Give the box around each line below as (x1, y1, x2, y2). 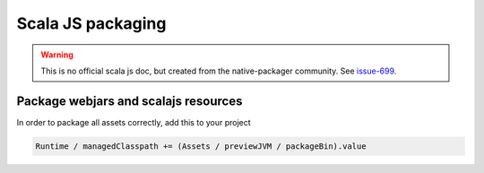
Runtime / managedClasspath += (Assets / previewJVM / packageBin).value (35, 141, 367, 151)
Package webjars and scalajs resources (16, 93, 243, 108)
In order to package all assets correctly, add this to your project (16, 117, 251, 127)
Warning (40, 49, 73, 60)
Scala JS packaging (16, 13, 167, 33)
